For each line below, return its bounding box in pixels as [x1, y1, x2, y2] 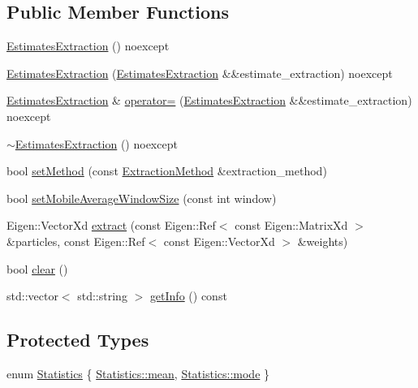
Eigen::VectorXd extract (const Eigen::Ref [6, 217, 216, 234]
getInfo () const [149, 287, 227, 304]
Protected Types [6, 327, 149, 352]
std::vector [6, 287, 58, 304]
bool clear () [6, 260, 68, 277]
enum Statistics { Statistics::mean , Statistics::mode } [6, 364, 270, 382]
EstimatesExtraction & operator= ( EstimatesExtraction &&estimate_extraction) [6, 92, 412, 109]
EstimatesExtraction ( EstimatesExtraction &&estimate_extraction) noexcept [6, 64, 393, 81]
